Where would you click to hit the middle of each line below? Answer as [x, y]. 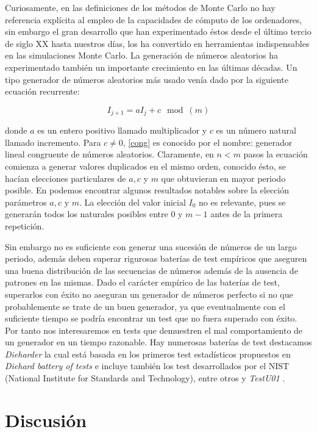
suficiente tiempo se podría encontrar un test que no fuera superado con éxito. [151, 318]
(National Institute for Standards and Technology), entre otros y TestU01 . [145, 378]
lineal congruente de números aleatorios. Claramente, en [109, 154]
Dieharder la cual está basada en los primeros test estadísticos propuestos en [148, 354]
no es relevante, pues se [242, 202]
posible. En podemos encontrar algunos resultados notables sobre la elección [147, 190]
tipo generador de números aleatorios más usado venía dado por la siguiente [147, 79]
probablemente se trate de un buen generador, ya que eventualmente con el [145, 306]
